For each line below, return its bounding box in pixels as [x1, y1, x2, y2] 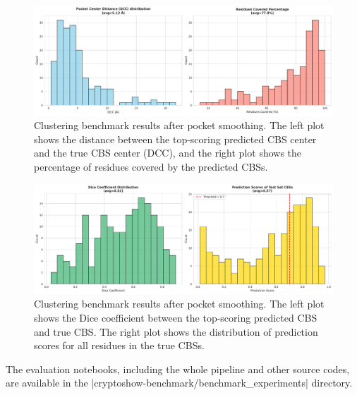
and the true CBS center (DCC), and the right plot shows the [34, 145, 302, 160]
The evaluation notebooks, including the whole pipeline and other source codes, [6, 361, 350, 376]
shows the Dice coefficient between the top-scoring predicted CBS [34, 310, 317, 324]
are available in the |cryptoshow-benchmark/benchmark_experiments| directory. [6, 375, 353, 390]
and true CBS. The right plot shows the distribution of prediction [34, 324, 318, 339]
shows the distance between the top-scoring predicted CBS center [34, 131, 317, 146]
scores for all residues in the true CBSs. [34, 338, 205, 353]
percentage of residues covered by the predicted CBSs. [34, 159, 268, 174]
